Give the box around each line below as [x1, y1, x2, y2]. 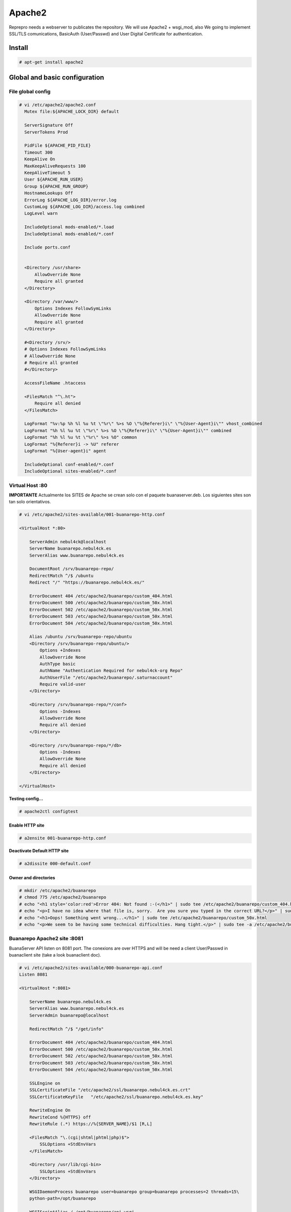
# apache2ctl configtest [19, 809, 79, 814]
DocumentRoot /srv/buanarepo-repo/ [29, 566, 114, 572]
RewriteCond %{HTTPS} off [29, 1114, 91, 1120]
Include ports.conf [24, 245, 71, 250]
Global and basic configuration [9, 73, 104, 82]
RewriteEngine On [29, 1108, 71, 1113]
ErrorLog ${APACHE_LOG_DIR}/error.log [24, 197, 116, 203]
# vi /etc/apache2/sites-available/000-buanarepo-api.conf [19, 965, 162, 971]
